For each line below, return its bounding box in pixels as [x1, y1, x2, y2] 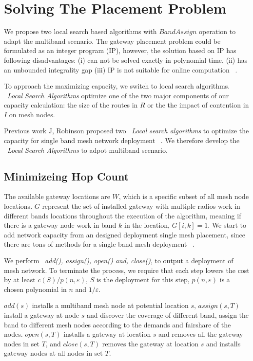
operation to [199, 26, 236, 36]
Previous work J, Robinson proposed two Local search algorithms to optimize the [4, 126, 249, 136]
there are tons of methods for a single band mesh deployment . [4, 239, 195, 249]
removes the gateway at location [102, 338, 199, 348]
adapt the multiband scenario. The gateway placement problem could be [4, 36, 221, 46]
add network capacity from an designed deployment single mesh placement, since [4, 229, 246, 239]
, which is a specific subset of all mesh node [118, 191, 249, 201]
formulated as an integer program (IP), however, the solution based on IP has [4, 45, 236, 55]
